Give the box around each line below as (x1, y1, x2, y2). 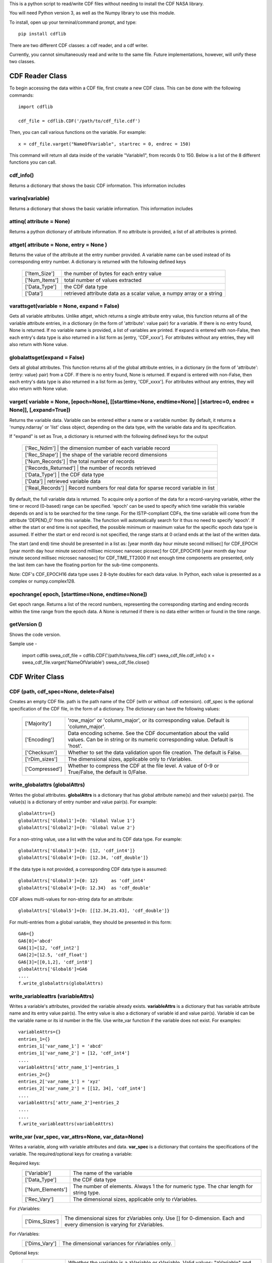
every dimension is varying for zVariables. (64, 1221, 164, 1228)
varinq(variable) (9, 195, 50, 202)
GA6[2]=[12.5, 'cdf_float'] (18, 952, 88, 958)
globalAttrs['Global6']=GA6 (18, 966, 88, 972)
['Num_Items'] (25, 276, 59, 283)
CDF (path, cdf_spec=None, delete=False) (9, 688, 115, 695)
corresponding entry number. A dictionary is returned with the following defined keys (9, 259, 186, 265)
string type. (73, 1189, 100, 1196)
